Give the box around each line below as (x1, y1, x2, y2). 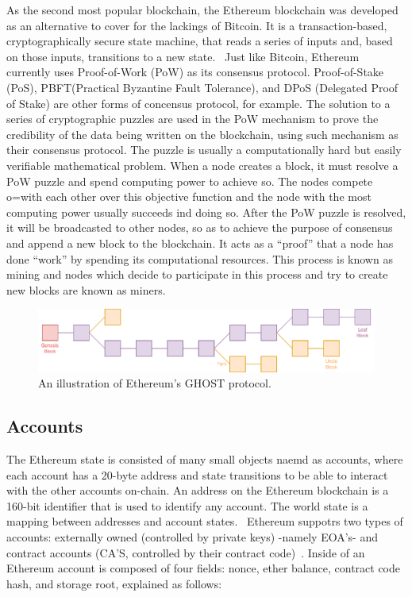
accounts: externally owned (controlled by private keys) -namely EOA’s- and (6, 528, 378, 545)
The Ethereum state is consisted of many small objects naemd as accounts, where (6, 450, 403, 467)
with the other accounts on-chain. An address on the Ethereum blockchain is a (6, 482, 389, 499)
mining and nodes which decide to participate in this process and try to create (6, 266, 388, 283)
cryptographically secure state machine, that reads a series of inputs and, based (6, 33, 393, 49)
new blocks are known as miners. (6, 281, 166, 298)
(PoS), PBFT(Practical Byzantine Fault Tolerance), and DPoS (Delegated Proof (6, 79, 399, 95)
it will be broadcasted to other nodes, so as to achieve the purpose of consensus (6, 219, 393, 236)
